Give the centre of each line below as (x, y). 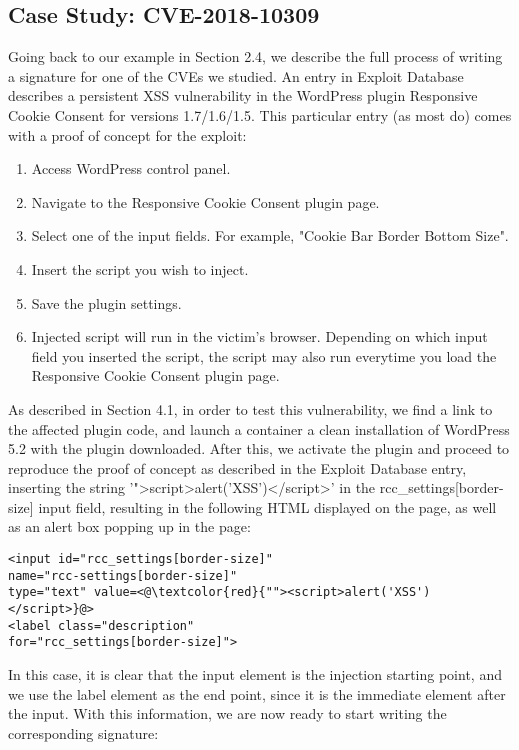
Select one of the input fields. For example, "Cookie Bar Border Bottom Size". (270, 235)
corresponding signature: (83, 732)
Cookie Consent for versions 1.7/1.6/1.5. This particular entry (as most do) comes (260, 114)
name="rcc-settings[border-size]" (123, 575)
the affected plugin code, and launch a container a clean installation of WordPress (259, 428)
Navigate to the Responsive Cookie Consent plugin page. (205, 201)
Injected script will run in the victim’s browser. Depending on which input (259, 336)
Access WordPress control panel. (131, 168)
